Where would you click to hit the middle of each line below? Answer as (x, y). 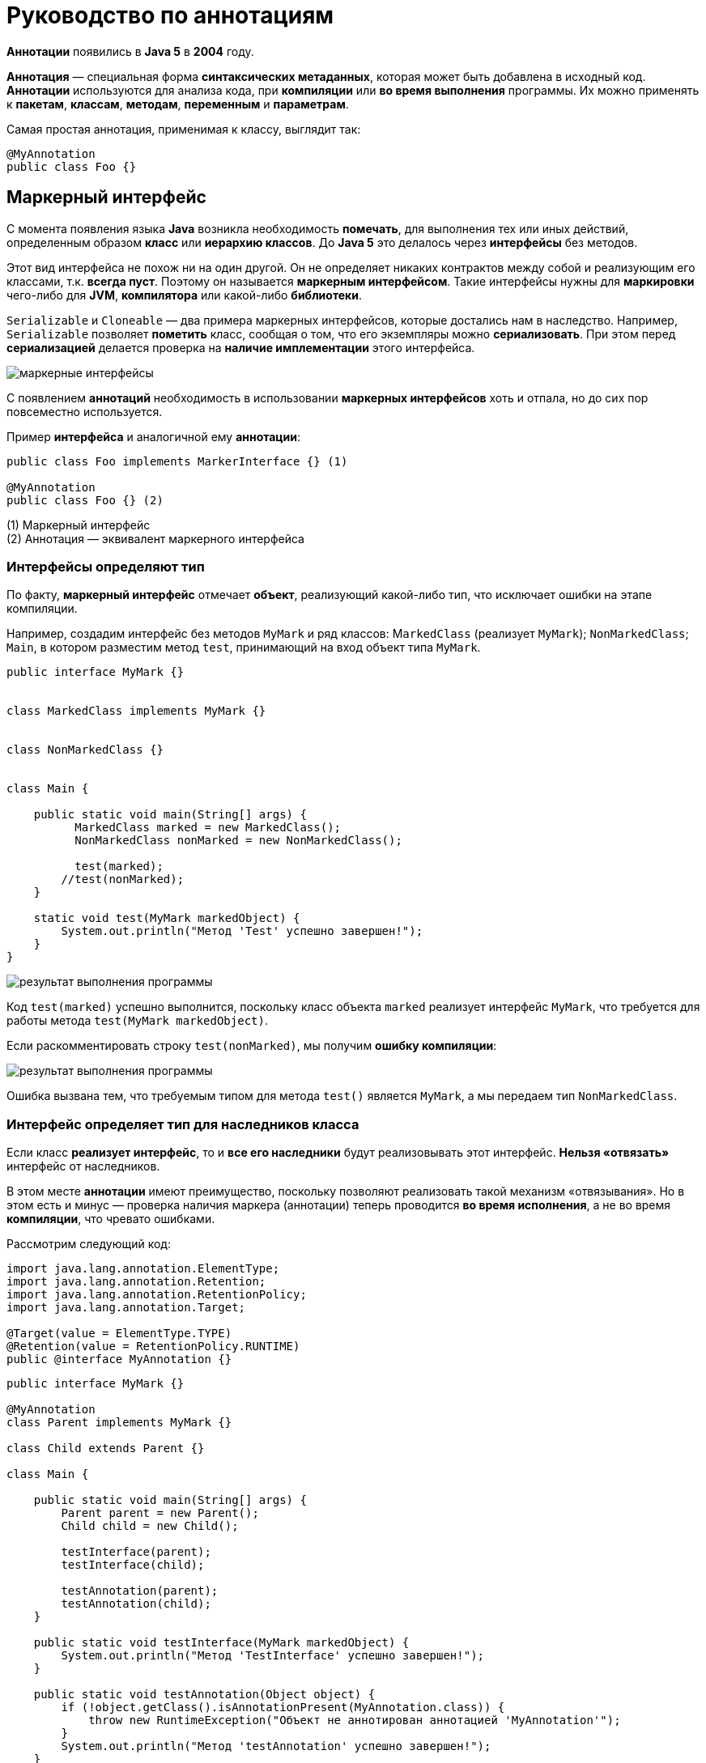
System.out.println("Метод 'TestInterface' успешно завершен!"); (273, 1656)
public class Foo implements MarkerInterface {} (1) (177, 461)
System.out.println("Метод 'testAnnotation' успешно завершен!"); (276, 1746)
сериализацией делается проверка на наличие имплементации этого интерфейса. (241, 347)
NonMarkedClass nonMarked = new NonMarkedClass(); (238, 841)
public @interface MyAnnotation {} (119, 1359)
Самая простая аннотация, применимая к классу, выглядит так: (184, 129)
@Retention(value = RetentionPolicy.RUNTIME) (153, 1347)
